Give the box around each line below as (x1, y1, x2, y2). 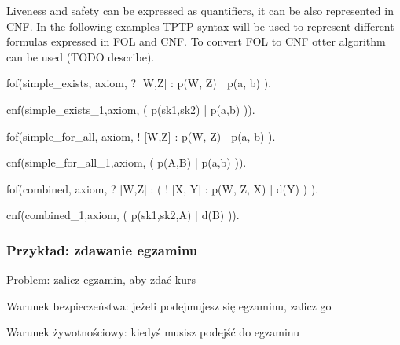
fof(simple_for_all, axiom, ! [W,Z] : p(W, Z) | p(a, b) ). (6, 127, 276, 144)
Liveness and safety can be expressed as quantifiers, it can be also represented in (6, 2, 394, 18)
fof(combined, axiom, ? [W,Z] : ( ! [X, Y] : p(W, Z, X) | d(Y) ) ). (6, 180, 319, 196)
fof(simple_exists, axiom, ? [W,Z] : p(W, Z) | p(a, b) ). (6, 75, 272, 91)
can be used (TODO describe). (6, 48, 155, 64)
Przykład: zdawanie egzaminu (6, 240, 198, 259)
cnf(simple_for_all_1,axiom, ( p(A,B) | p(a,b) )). (6, 154, 247, 171)
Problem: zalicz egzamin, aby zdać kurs (6, 271, 196, 288)
